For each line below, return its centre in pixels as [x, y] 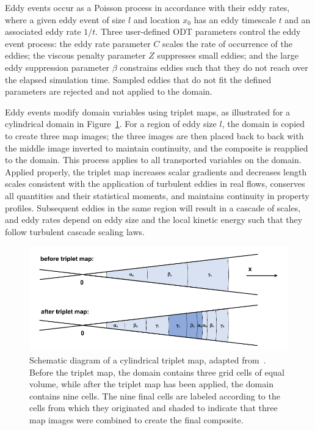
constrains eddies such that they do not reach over [214, 67]
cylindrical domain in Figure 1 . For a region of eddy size [111, 124]
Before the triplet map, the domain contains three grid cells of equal [157, 372]
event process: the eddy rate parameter [78, 43]
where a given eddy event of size [65, 19]
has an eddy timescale [235, 19]
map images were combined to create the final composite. [136, 420]
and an [298, 19]
